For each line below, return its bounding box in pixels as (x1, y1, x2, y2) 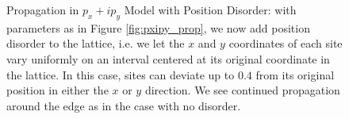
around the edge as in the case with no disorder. (6, 97, 241, 113)
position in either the (6, 82, 109, 98)
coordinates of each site (228, 35, 343, 52)
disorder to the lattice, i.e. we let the (6, 35, 185, 52)
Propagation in (6, 2, 79, 17)
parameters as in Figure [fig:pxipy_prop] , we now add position (6, 19, 310, 36)
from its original (255, 66, 335, 83)
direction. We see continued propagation (144, 82, 340, 98)
